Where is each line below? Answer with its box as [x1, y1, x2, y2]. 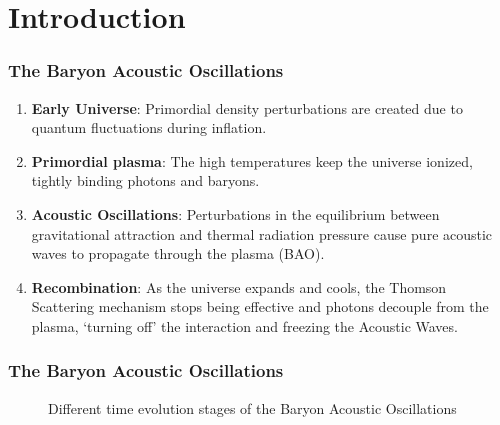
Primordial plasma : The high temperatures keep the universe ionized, [31, 150, 473, 171]
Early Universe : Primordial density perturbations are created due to [31, 97, 463, 118]
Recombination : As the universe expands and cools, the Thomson [31, 276, 447, 297]
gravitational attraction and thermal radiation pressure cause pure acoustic [31, 223, 493, 244]
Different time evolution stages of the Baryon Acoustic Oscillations [48, 397, 457, 418]
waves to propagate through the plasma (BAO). [31, 243, 325, 264]
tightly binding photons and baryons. [31, 170, 260, 191]
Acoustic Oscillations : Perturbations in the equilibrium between [31, 203, 440, 224]
